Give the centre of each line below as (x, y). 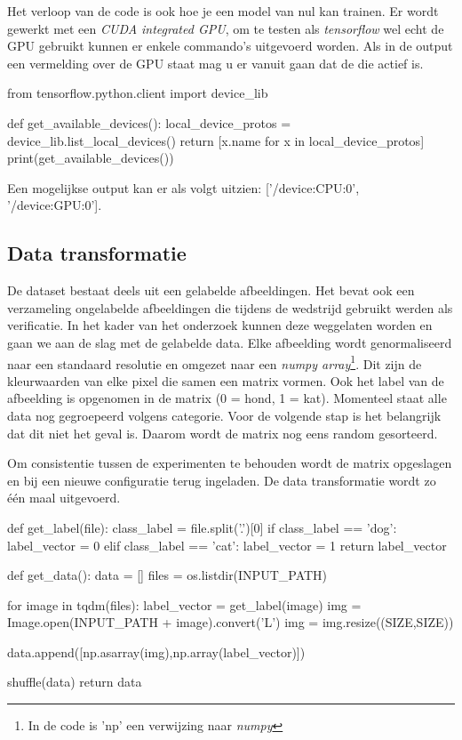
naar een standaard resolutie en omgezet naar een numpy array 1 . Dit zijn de (215, 362)
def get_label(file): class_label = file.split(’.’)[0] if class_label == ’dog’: (202, 527)
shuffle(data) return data (75, 682)
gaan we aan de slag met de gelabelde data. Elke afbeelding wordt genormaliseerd (230, 342)
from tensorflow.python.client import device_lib (138, 93)
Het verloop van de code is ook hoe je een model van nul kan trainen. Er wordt (223, 11)
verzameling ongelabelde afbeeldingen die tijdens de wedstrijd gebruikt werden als (230, 307)
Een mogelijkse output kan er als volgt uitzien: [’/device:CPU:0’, (183, 187)
